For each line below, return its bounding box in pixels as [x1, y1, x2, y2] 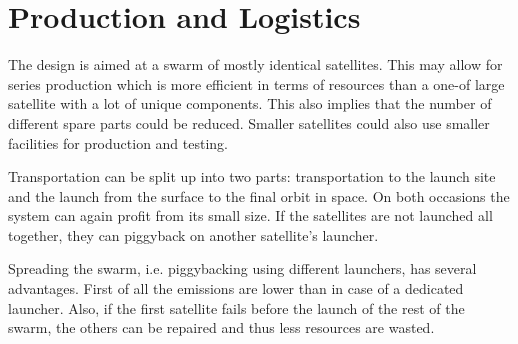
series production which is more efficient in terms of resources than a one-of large [8, 73, 505, 94]
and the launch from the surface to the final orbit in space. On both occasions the [8, 185, 510, 206]
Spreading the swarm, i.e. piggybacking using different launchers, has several [8, 258, 477, 279]
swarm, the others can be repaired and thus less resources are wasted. [8, 317, 435, 338]
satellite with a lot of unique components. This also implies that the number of [8, 93, 492, 114]
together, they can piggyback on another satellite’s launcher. [8, 224, 379, 245]
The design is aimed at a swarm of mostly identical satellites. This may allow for [8, 54, 503, 75]
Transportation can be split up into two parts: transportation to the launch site [8, 166, 496, 187]
